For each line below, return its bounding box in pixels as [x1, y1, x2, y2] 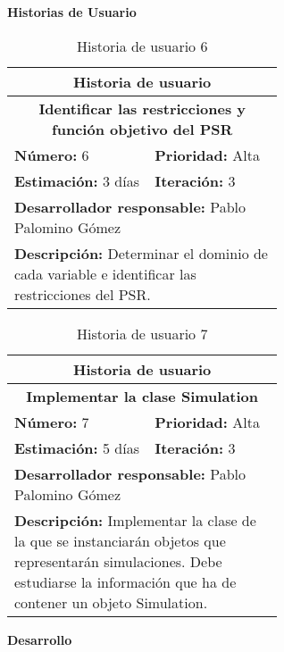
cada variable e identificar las [14, 263, 196, 284]
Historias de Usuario [7, 3, 137, 21]
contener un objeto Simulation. [14, 591, 208, 613]
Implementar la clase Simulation [26, 385, 259, 406]
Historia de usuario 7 [76, 322, 208, 344]
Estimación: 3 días [14, 170, 140, 191]
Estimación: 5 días [14, 437, 140, 458]
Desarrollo [7, 630, 72, 648]
